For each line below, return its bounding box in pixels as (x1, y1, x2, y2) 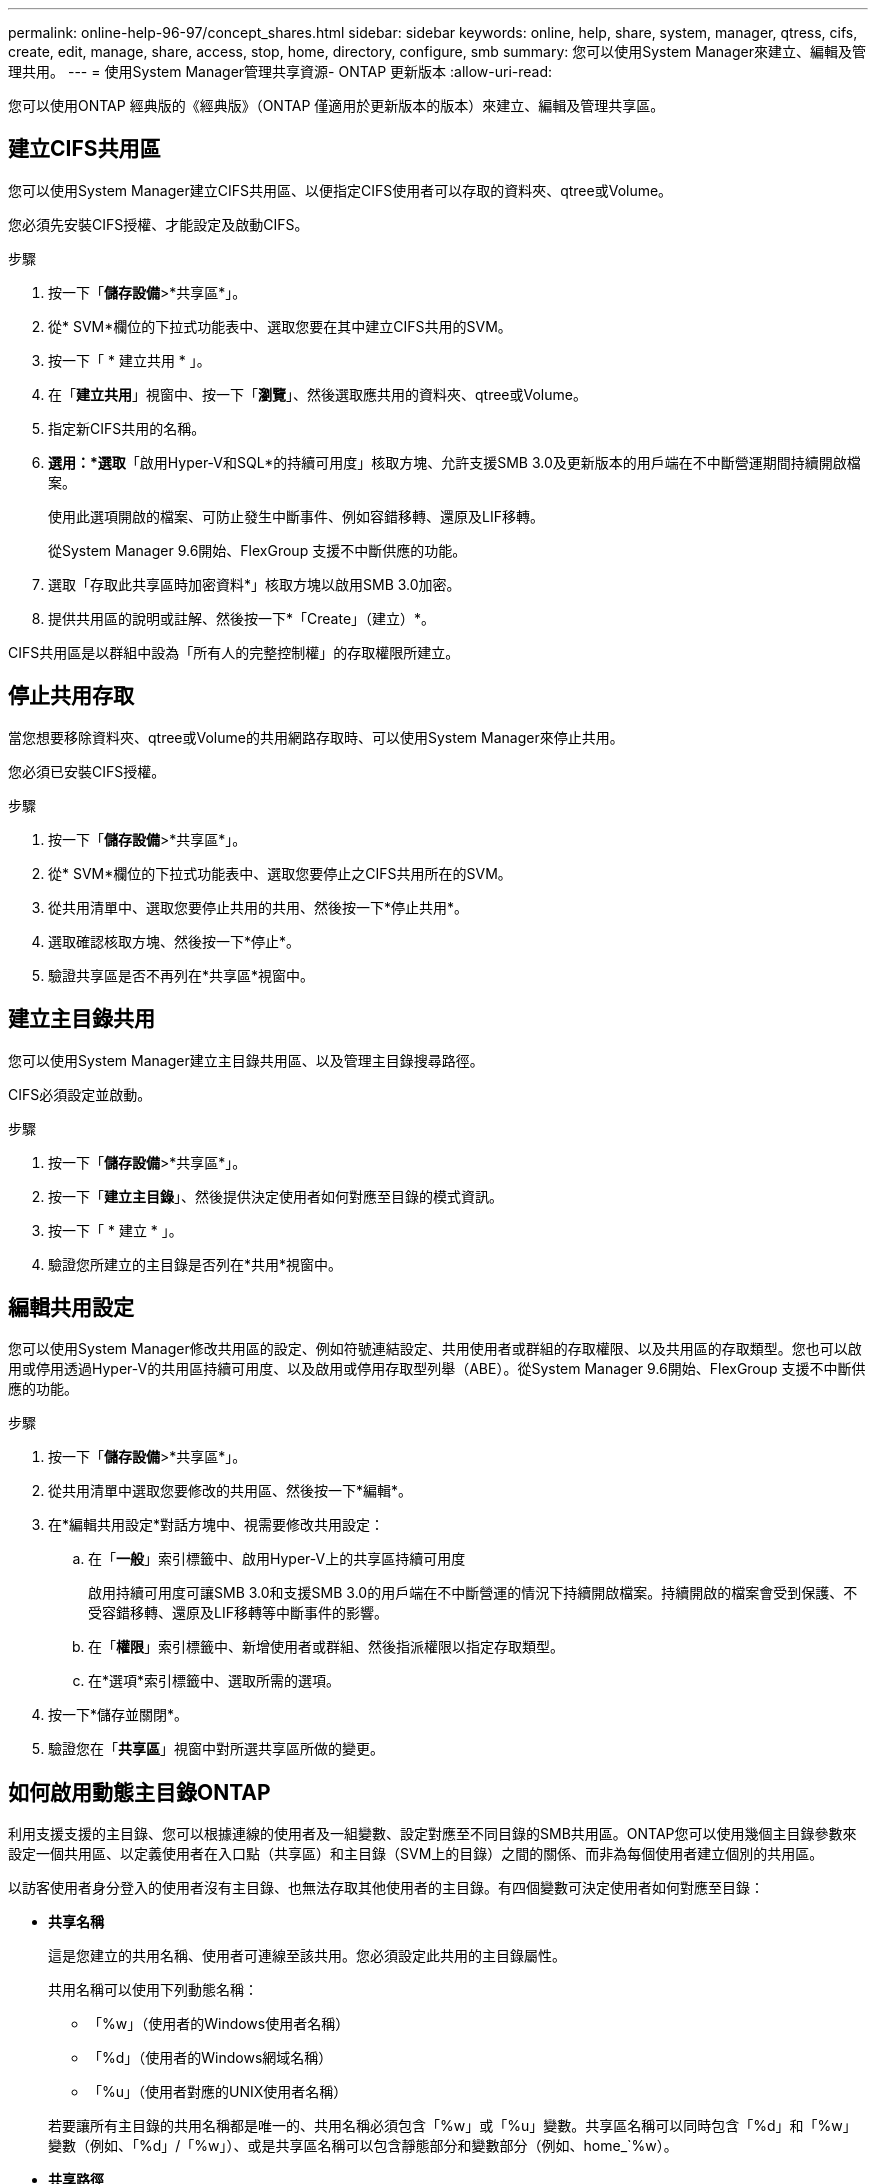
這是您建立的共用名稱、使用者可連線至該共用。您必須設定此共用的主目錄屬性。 (48, 1947, 566, 1965)
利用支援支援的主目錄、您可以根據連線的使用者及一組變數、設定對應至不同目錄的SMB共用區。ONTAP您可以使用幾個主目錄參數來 (8, 1825, 857, 1843)
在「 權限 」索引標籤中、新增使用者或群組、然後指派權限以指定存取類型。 (88, 1638, 564, 1656)
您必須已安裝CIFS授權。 (8, 762, 166, 780)
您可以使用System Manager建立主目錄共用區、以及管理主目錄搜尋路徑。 (8, 1051, 484, 1069)
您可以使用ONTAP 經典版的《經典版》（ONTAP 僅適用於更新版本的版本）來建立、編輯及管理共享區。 (8, 97, 665, 114)
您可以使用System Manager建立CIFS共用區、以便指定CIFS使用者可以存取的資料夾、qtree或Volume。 (8, 181, 673, 199)
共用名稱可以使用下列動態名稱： (48, 1981, 258, 1999)
